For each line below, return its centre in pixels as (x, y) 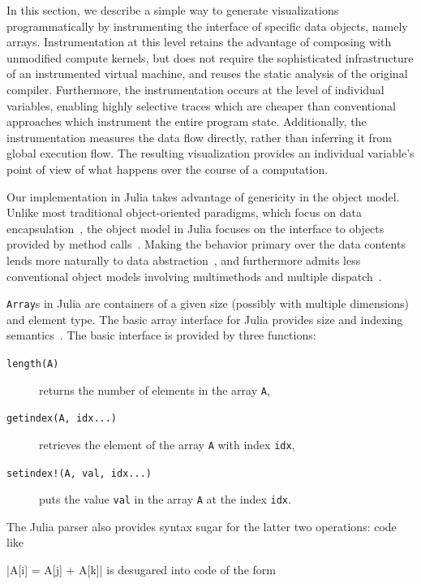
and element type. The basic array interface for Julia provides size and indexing (205, 319)
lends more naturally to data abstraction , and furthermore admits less (184, 260)
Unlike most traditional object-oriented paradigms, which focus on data (184, 212)
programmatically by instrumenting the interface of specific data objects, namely (207, 26)
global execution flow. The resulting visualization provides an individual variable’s (210, 153)
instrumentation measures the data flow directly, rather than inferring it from (200, 137)
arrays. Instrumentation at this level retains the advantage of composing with (199, 42)
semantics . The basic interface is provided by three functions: (161, 335)
